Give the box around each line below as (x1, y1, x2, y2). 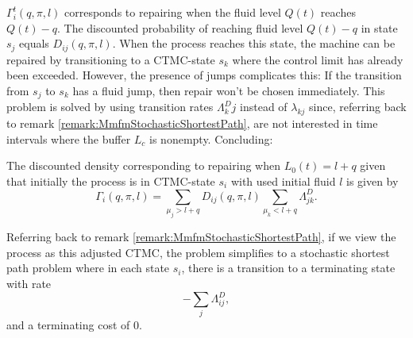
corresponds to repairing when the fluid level (64, 4, 281, 20)
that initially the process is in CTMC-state (6, 172, 215, 189)
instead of (240, 98, 288, 115)
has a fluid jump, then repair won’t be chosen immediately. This (72, 82, 385, 98)
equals (19, 35, 49, 52)
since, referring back (309, 98, 407, 115)
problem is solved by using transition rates (6, 98, 214, 115)
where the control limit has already (232, 51, 403, 67)
